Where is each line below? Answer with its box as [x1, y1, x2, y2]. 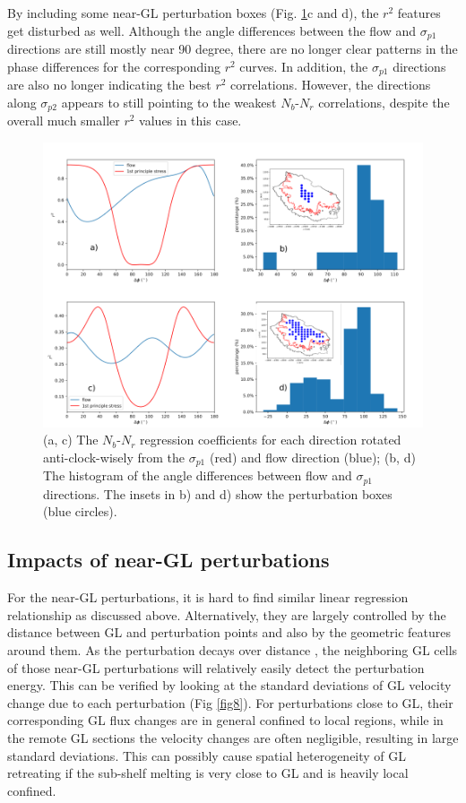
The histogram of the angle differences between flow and [43, 466, 352, 485]
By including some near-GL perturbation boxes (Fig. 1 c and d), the [7, 4, 379, 22]
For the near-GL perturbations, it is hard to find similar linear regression [7, 588, 409, 607]
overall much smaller [7, 111, 120, 130]
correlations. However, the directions [230, 75, 431, 94]
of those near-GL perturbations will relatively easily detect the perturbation [7, 658, 425, 677]
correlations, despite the [318, 92, 450, 111]
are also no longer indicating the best [7, 75, 211, 94]
